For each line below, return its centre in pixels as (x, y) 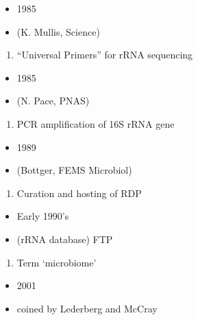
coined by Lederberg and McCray (87, 308)
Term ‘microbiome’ (57, 262)
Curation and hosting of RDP (79, 193)
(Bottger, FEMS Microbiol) (74, 170)
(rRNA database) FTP (65, 239)
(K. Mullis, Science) (58, 31)
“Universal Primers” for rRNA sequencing (105, 55)
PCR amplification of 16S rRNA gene (96, 123)
